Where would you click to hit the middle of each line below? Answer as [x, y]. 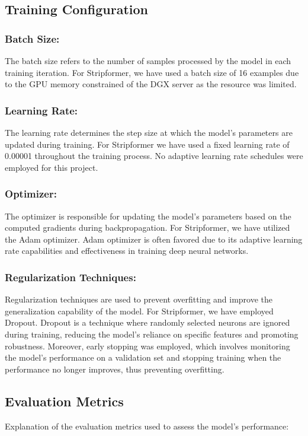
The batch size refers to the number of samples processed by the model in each [148, 61]
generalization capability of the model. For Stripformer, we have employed [139, 311]
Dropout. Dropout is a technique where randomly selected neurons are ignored [147, 322]
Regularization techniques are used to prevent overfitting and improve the [139, 299]
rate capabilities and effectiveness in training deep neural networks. [127, 251]
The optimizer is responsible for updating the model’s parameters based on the [148, 216]
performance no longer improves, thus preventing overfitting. [115, 369]
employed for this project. [52, 167]
